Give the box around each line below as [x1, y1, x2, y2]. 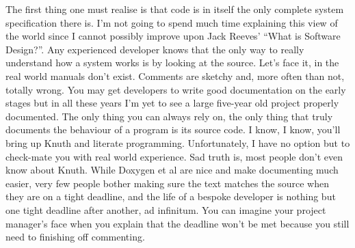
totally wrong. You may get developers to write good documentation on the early [5, 82, 346, 96]
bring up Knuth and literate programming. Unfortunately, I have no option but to [5, 135, 350, 150]
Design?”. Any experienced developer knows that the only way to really [5, 42, 304, 56]
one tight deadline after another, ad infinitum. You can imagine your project [5, 202, 326, 217]
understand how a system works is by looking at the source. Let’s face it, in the [5, 55, 339, 70]
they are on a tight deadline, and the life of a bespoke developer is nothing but [5, 189, 336, 204]
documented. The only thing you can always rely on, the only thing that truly [5, 109, 333, 123]
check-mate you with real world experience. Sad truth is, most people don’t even [5, 149, 343, 163]
